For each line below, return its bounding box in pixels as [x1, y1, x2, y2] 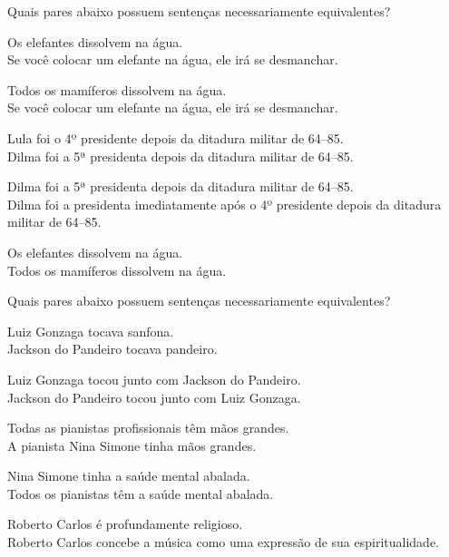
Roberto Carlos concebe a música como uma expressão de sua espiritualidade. [7, 533, 439, 552]
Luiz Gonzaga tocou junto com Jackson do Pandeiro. [7, 369, 301, 388]
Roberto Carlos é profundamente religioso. [7, 514, 243, 533]
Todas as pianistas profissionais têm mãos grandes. [7, 418, 289, 437]
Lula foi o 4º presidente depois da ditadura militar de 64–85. [7, 128, 344, 147]
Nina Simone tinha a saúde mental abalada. [7, 466, 250, 485]
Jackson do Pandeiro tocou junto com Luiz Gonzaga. [7, 387, 301, 406]
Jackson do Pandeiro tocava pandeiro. [7, 339, 218, 358]
